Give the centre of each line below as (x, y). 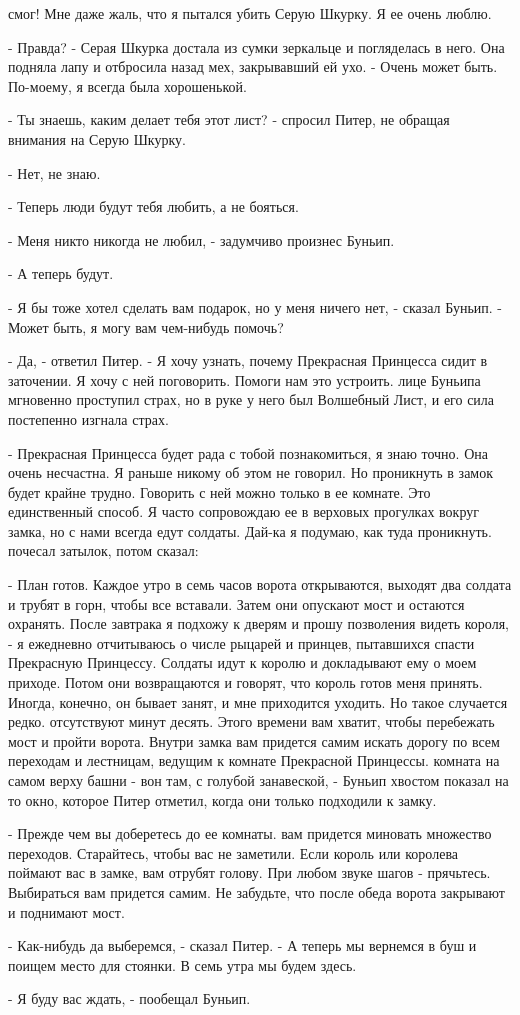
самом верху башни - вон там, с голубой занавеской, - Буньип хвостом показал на (258, 780)
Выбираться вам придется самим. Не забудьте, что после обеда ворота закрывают (256, 891)
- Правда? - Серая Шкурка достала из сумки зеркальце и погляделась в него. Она (256, 46)
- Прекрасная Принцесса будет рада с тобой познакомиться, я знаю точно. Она (248, 452)
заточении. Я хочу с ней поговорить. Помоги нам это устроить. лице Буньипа (244, 379)
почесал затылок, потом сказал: (103, 550)
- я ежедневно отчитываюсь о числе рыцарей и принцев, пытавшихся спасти (241, 642)
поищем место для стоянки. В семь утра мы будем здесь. (182, 964)
